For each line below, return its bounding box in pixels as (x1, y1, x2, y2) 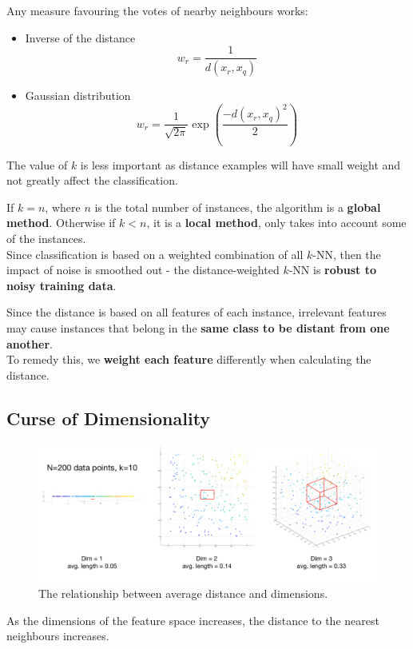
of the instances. (6, 230, 86, 246)
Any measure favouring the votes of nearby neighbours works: (6, 2, 308, 18)
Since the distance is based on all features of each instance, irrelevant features (6, 304, 387, 321)
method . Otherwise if (6, 214, 116, 231)
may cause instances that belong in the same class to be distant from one (6, 319, 390, 336)
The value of (6, 156, 68, 173)
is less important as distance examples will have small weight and (80, 156, 401, 173)
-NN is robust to (288, 261, 376, 278)
